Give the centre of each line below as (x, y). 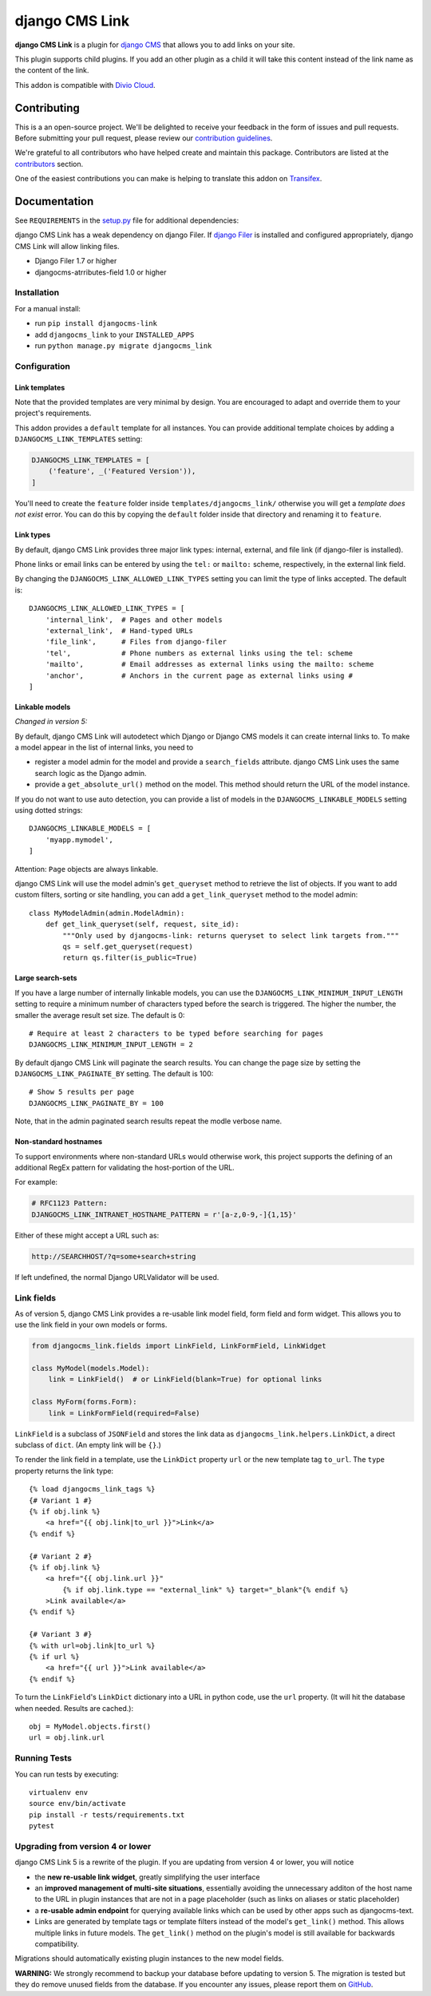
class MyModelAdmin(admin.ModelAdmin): (107, 913)
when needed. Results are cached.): (74, 1708)
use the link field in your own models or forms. (91, 1325)
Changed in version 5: (51, 722)
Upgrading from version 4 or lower (83, 1846)
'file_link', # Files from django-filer (136, 642)
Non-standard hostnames (59, 1142)
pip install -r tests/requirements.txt (107, 1815)
